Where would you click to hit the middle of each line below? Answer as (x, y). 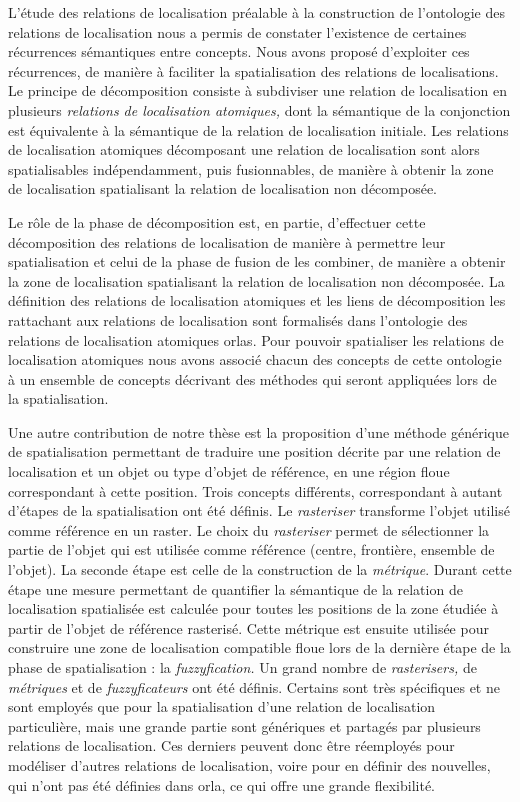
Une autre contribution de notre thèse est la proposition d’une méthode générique (258, 431)
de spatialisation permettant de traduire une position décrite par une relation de (254, 451)
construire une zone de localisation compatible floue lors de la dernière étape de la (259, 647)
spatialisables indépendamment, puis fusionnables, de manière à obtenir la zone (251, 168)
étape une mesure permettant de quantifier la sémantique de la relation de (235, 588)
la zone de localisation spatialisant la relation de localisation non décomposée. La (256, 280)
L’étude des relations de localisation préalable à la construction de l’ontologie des (256, 12)
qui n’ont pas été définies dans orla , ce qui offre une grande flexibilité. (221, 784)
